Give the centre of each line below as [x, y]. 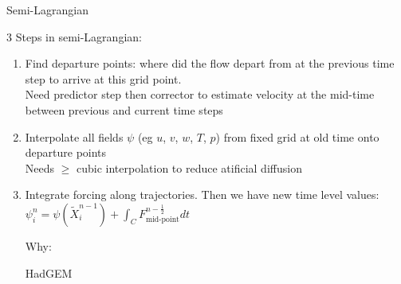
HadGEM [49, 272]
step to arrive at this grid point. [103, 78]
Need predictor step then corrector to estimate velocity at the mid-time [200, 94]
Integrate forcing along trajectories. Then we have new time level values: [202, 195]
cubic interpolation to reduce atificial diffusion [189, 167]
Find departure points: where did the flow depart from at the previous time [210, 63]
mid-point [162, 220]
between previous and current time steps [124, 109]
